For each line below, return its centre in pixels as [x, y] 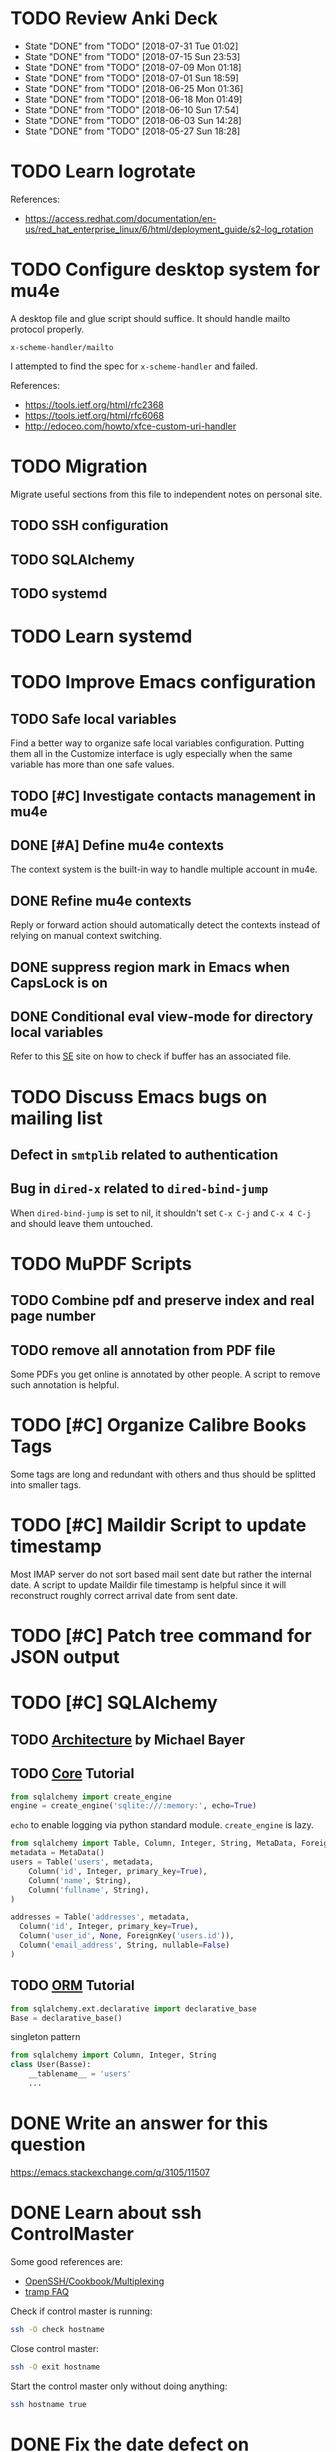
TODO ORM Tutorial [72, 1985]
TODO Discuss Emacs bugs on [139, 1096]
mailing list [56, 1118]
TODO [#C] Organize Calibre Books [158, 1425]
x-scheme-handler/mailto [62, 347]
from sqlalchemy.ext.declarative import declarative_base [133, 2008]
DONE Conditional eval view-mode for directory [162, 1016]
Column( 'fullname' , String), [89, 1890]
